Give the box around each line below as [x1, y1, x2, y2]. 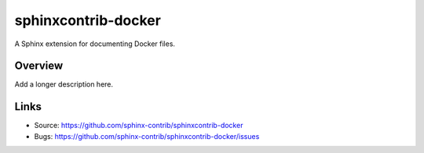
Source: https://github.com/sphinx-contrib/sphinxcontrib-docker [34, 121, 243, 130]
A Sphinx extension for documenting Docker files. [14, 39, 176, 48]
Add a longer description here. [14, 80, 114, 89]
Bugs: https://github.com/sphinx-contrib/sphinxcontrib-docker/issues [34, 131, 260, 141]
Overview [14, 59, 64, 73]
